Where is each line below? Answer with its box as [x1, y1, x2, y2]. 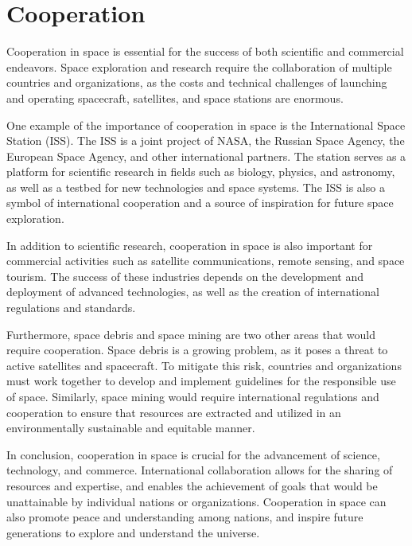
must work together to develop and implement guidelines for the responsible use [6, 372, 396, 389]
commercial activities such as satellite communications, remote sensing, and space [6, 252, 405, 269]
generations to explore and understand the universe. [6, 524, 260, 540]
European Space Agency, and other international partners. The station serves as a [6, 147, 406, 164]
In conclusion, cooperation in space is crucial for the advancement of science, [6, 446, 380, 462]
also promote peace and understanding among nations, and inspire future [6, 509, 363, 525]
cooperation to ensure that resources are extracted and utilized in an [6, 404, 341, 420]
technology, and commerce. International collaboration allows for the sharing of [6, 462, 393, 478]
